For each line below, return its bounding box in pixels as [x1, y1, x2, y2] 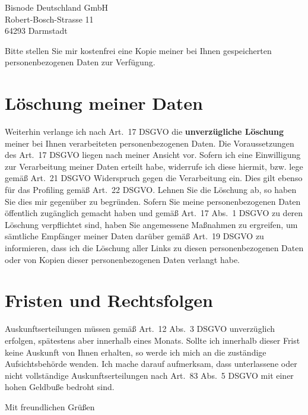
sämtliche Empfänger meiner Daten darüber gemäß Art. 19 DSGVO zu [5, 230, 264, 242]
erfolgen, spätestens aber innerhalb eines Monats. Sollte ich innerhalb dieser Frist [5, 334, 300, 346]
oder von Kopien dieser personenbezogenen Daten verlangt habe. [5, 253, 240, 265]
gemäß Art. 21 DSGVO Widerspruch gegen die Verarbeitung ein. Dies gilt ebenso [5, 172, 303, 184]
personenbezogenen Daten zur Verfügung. [5, 56, 155, 68]
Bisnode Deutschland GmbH [5, 1, 109, 13]
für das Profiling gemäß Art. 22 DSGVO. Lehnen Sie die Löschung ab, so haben [5, 183, 297, 196]
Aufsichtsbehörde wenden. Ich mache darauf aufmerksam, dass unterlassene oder [5, 357, 297, 370]
